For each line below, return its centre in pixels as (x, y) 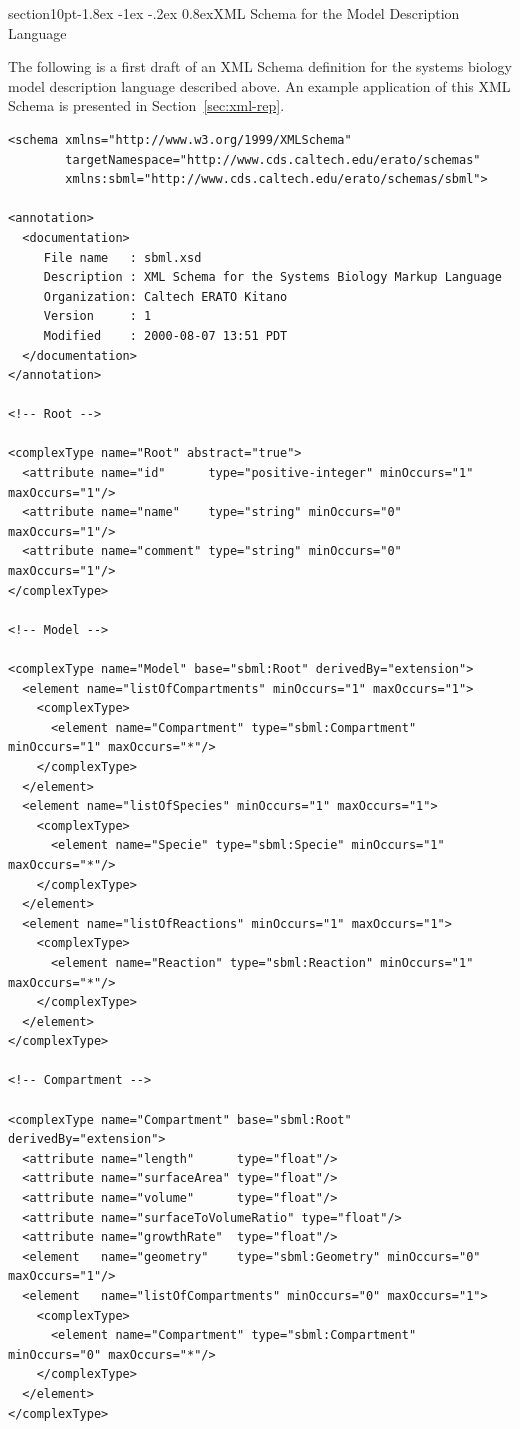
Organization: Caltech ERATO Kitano (165, 296)
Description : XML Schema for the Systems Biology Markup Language (272, 277)
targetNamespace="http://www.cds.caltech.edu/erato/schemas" (273, 159)
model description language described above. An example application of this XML (259, 85)
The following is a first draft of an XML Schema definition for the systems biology (260, 66)
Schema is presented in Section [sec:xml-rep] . (146, 105)
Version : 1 (97, 316)
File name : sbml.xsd (122, 257)
